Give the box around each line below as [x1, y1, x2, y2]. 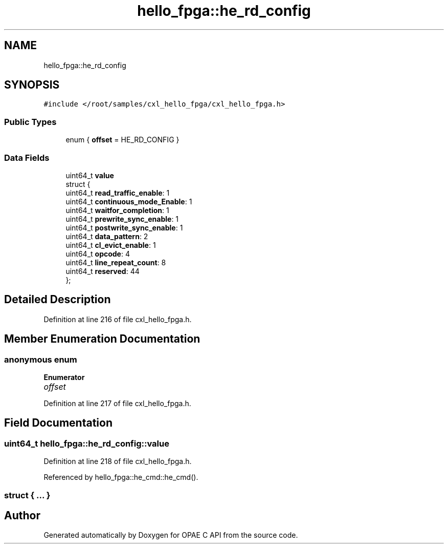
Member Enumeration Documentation [4, 332, 200, 346]
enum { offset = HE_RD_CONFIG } [65, 135, 180, 144]
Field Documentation [4, 416, 113, 430]
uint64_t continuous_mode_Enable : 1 [65, 197, 192, 206]
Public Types [4, 116, 57, 127]
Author [4, 509, 40, 522]
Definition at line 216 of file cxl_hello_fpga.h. [43, 314, 192, 324]
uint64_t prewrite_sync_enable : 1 [65, 214, 179, 223]
